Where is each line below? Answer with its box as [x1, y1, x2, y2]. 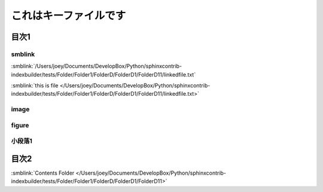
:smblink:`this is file [11, 82, 59, 89]
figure [11, 121, 29, 129]
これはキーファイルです [11, 9, 126, 22]
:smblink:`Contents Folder [11, 169, 75, 176]
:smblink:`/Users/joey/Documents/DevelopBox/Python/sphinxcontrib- [11, 63, 182, 70]
